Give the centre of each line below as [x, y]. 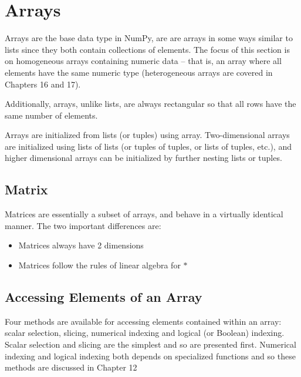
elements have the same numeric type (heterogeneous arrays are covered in [139, 72]
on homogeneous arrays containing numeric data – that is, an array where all [143, 61]
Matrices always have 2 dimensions [81, 245]
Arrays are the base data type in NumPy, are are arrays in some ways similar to [149, 38]
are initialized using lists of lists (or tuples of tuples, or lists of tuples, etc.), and [148, 146]
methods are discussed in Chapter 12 [71, 367]
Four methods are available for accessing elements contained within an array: [143, 321]
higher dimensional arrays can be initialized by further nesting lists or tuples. [143, 158]
